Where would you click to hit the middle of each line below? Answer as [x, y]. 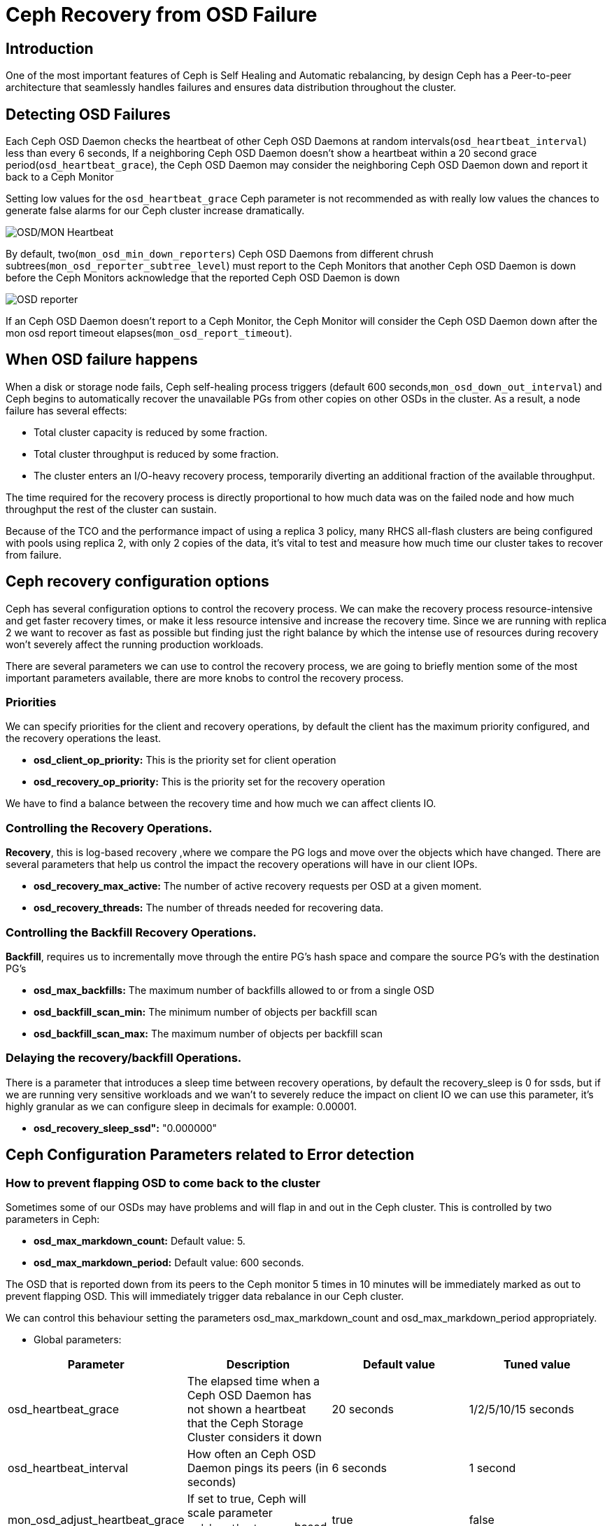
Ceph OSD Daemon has [249, 1395]
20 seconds [363, 1409]
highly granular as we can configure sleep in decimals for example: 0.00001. [181, 1106]
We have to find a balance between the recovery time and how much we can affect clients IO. [221, 804]
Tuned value [537, 1364]
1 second [492, 1468]
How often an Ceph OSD [251, 1454]
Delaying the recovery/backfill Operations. [124, 1058]
